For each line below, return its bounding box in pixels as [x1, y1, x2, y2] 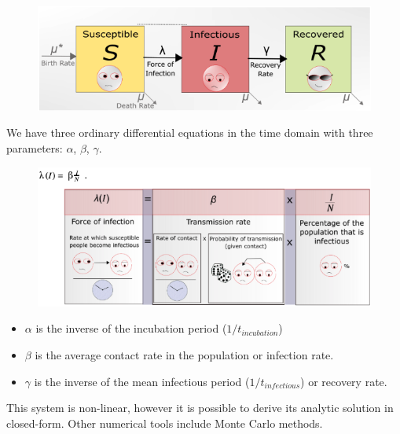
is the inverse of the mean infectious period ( [34, 373, 250, 389]
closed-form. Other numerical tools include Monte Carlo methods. [6, 414, 323, 431]
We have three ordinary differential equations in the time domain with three [6, 124, 373, 141]
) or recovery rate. [300, 373, 387, 389]
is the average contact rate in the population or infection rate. [35, 346, 334, 362]
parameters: [6, 139, 63, 156]
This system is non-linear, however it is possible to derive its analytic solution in [6, 399, 394, 416]
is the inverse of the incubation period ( [35, 320, 227, 337]
